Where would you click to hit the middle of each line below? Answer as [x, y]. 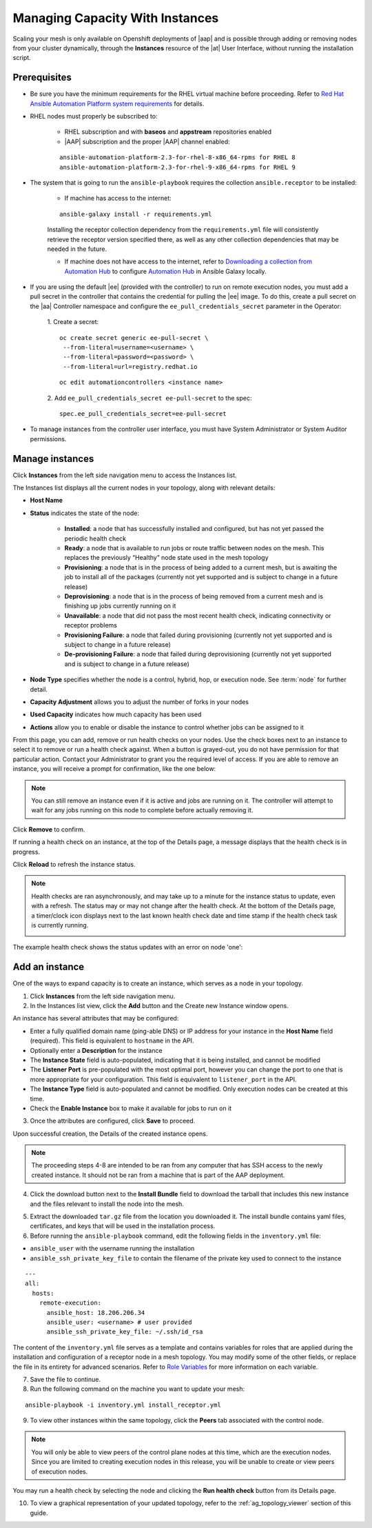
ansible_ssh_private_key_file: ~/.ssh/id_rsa [125, 1332]
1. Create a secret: [73, 322]
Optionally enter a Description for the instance [96, 1050]
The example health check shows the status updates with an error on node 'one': [128, 947]
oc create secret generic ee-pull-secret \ [134, 338]
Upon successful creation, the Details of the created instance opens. [110, 1134]
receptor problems [91, 625]
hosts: [43, 1293]
